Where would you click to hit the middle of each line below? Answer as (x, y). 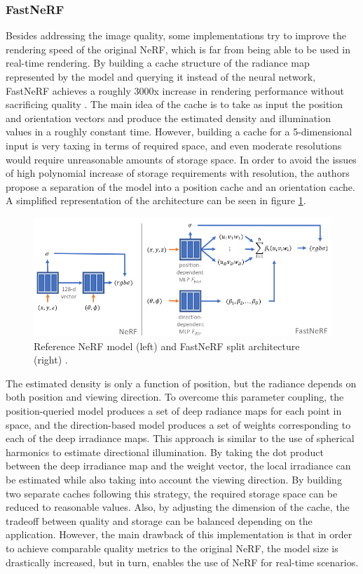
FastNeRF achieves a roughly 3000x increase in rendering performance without (175, 90)
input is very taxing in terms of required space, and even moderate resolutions (174, 145)
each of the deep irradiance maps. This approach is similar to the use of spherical (180, 438)
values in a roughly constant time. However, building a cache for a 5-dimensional (179, 132)
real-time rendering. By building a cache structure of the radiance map (158, 63)
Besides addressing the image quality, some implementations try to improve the (176, 35)
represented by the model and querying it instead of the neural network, (161, 76)
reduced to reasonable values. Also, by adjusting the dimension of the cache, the (178, 507)
